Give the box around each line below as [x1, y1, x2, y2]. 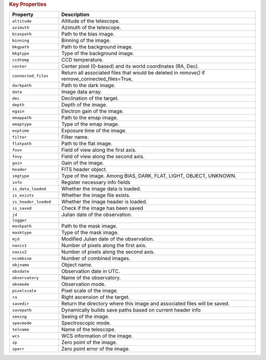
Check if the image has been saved [61, 205, 143, 212]
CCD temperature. [61, 57, 103, 64]
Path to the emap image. [61, 114, 118, 121]
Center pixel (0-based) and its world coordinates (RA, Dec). [61, 63, 199, 70]
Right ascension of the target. [61, 294, 130, 300]
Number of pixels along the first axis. [61, 242, 147, 249]
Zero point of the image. [61, 339, 118, 346]
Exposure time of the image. [61, 127, 127, 134]
